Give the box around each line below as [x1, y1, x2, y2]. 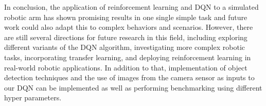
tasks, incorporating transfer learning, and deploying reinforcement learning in [4, 51, 251, 62]
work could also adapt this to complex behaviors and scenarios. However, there [4, 22, 253, 32]
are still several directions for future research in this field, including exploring [4, 31, 247, 42]
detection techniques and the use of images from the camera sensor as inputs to [4, 72, 255, 83]
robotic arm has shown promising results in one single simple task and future [4, 11, 247, 22]
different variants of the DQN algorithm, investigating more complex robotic [4, 42, 245, 52]
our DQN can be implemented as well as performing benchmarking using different [4, 82, 262, 93]
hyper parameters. [4, 92, 62, 103]
